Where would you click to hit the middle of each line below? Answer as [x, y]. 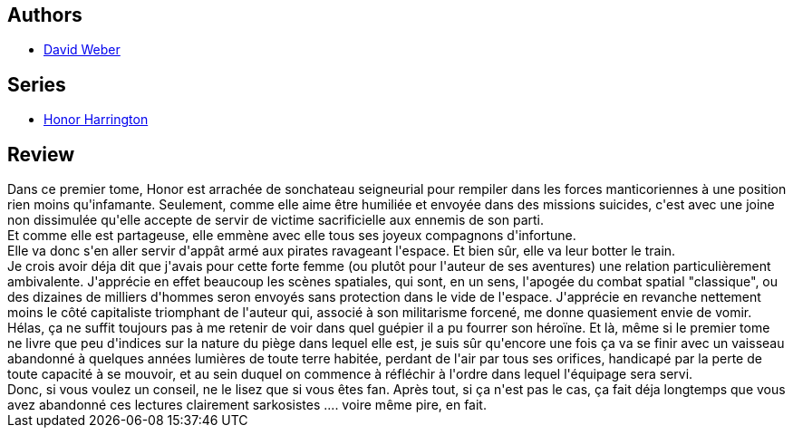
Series [37, 84]
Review [41, 154]
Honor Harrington [96, 120]
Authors [45, 15]
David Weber [82, 50]
